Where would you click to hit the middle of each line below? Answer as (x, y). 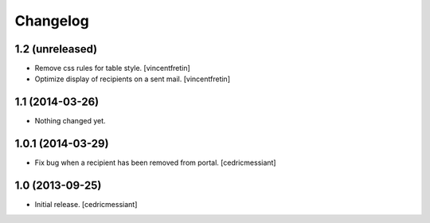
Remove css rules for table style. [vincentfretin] (112, 68)
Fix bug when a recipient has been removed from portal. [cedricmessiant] (155, 162)
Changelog (52, 21)
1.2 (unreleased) (56, 49)
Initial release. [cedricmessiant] (86, 205)
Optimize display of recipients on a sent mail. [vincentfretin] (133, 79)
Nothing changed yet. (70, 121)
